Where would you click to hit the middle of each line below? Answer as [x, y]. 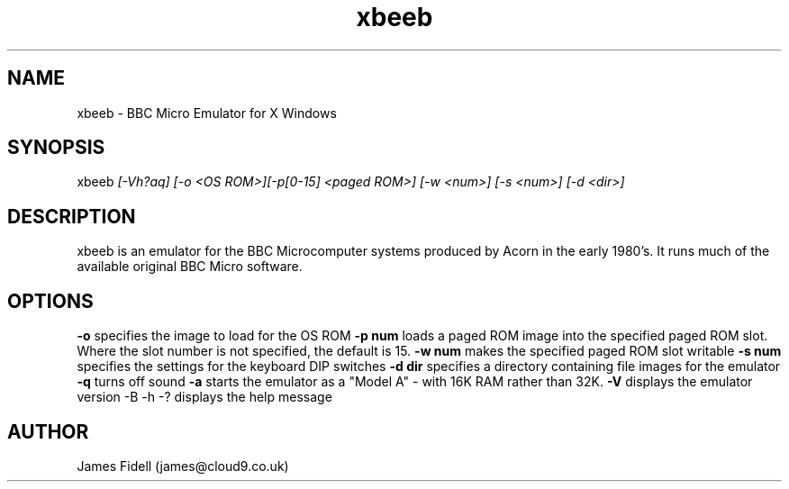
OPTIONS [50, 301]
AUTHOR [48, 431]
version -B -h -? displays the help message [204, 397]
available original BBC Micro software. [190, 267]
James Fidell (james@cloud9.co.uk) [183, 466]
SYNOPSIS [56, 148]
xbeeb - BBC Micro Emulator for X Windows [207, 113]
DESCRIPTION [72, 216]
